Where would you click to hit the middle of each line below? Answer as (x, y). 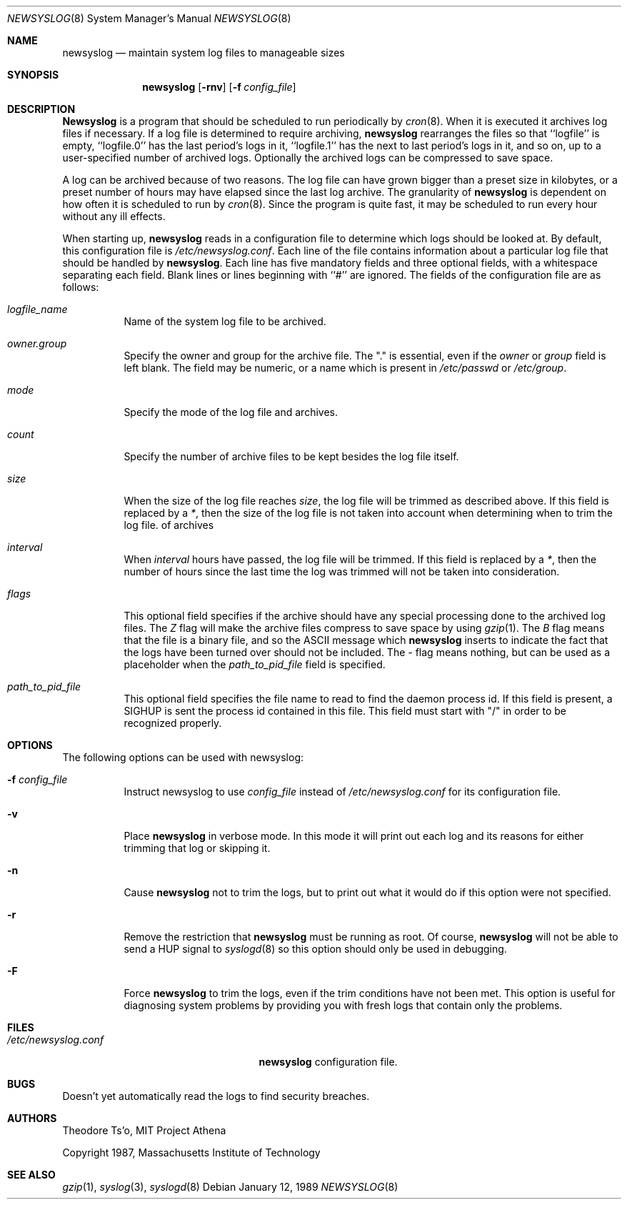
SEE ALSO (31, 1175)
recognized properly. (173, 723)
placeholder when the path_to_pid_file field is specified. (255, 664)
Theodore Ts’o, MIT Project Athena (144, 1130)
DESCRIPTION (41, 109)
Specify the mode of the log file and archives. (231, 412)
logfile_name (37, 309)
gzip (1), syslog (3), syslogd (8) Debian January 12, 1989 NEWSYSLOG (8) (230, 1187)
